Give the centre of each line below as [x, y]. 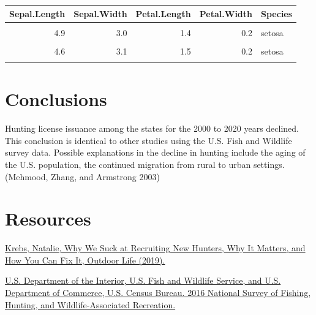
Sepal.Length [37, 13]
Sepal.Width [100, 13]
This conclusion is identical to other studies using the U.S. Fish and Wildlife [149, 140]
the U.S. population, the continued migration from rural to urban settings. [145, 164]
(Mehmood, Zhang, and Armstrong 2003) [82, 176]
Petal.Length [163, 13]
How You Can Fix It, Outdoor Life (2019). [85, 260]
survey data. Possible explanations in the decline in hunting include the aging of [155, 152]
